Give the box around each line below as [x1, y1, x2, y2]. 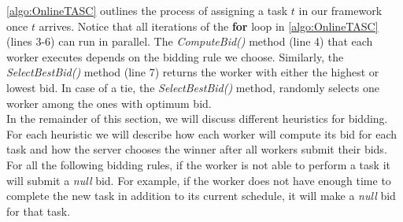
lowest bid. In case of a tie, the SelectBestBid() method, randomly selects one [6, 79, 379, 95]
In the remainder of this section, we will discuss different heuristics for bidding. [6, 110, 388, 127]
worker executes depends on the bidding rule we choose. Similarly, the [6, 48, 344, 65]
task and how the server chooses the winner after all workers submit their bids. [6, 141, 387, 157]
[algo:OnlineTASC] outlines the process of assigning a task [6, 2, 288, 18]
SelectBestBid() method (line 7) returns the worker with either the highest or [6, 64, 379, 80]
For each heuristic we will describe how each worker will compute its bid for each [6, 125, 397, 142]
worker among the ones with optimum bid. [6, 94, 212, 111]
